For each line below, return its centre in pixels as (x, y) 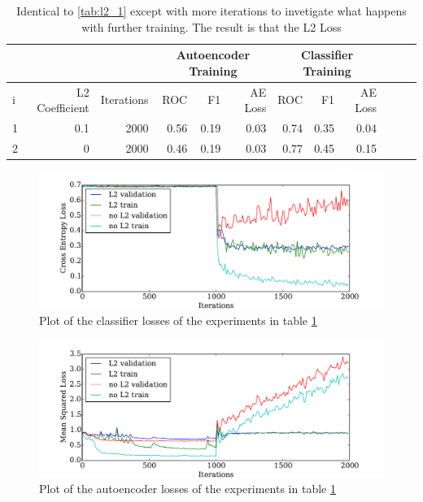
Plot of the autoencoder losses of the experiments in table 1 (188, 489)
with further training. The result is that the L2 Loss (211, 26)
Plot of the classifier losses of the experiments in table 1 (178, 320)
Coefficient (63, 108)
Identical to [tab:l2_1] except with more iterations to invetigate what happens (211, 11)
